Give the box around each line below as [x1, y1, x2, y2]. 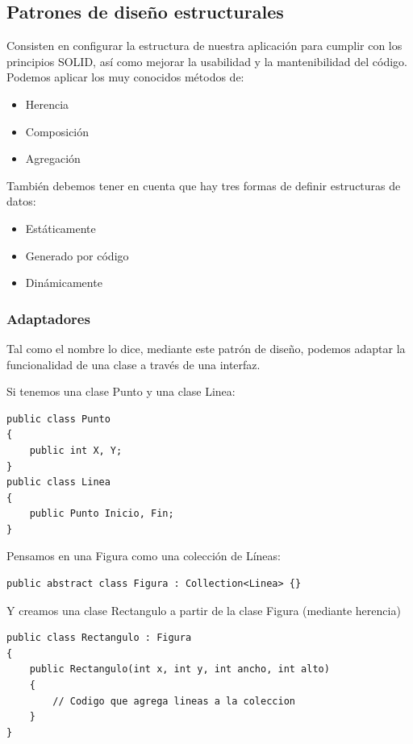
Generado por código [25, 247, 129, 264]
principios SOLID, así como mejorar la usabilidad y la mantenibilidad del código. [6, 52, 408, 69]
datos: [6, 193, 36, 210]
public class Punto [6, 413, 111, 425]
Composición [25, 123, 90, 139]
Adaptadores [6, 308, 90, 328]
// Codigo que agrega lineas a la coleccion [52, 695, 295, 707]
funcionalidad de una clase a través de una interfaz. [6, 355, 261, 372]
